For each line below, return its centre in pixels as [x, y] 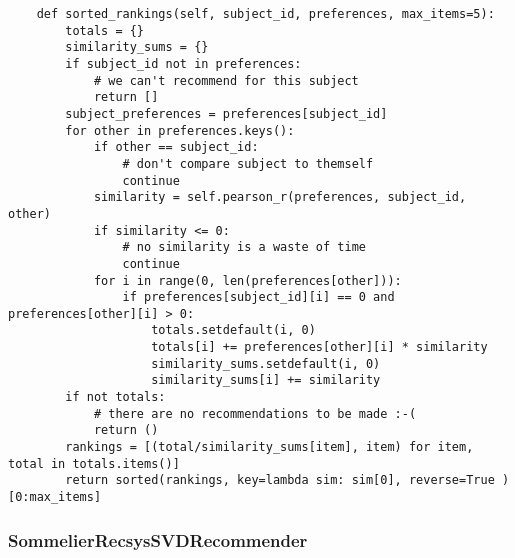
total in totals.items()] [94, 463]
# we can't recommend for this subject [226, 80]
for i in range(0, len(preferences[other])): [247, 280]
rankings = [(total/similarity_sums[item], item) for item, [269, 447]
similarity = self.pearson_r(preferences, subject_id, [280, 197]
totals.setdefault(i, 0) [233, 330]
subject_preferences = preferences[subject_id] [226, 113]
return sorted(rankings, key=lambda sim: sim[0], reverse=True [280, 480]
